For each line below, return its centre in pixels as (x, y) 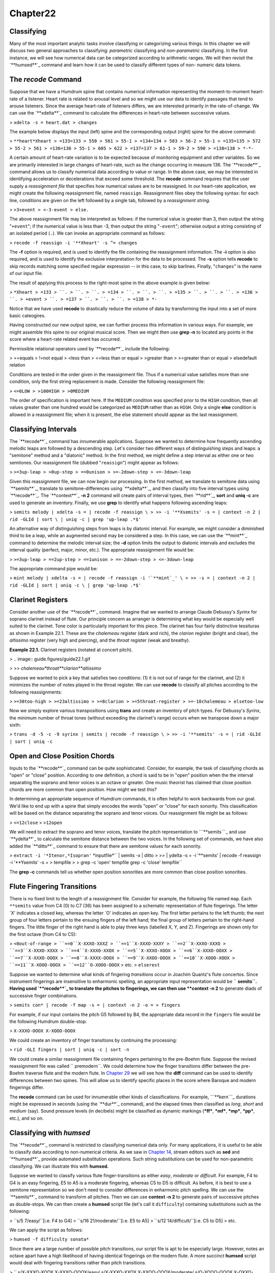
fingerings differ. (27, 1088)
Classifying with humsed (50, 1133)
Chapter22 (33, 13)
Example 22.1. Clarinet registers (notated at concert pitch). (71, 650)
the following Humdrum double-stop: (48, 1021)
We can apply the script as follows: (46, 1230)
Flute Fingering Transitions (53, 886)
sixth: (15, 725)
